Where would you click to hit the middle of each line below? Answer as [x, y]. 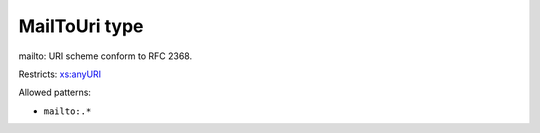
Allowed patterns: [55, 92]
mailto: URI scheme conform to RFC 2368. [105, 56]
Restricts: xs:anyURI [60, 74]
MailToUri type [81, 26]
